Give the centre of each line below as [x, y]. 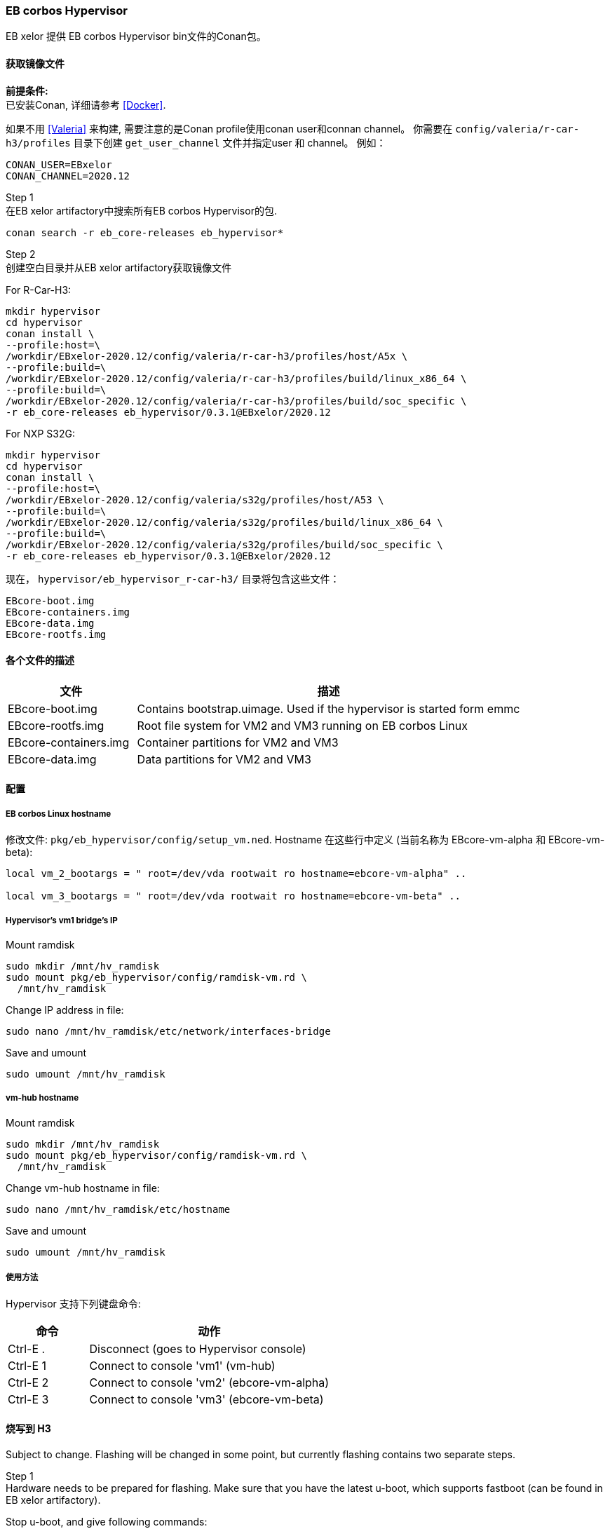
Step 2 [21, 254]
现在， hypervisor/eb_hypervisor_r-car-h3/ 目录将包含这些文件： [173, 578]
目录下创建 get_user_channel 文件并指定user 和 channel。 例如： [230, 142]
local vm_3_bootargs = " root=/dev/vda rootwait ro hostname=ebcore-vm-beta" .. [233, 896]
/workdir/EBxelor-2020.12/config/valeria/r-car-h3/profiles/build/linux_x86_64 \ [236, 378]
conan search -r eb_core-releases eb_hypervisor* [145, 232]
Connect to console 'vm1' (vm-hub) [182, 1365]
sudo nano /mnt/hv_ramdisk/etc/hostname [118, 1209]
